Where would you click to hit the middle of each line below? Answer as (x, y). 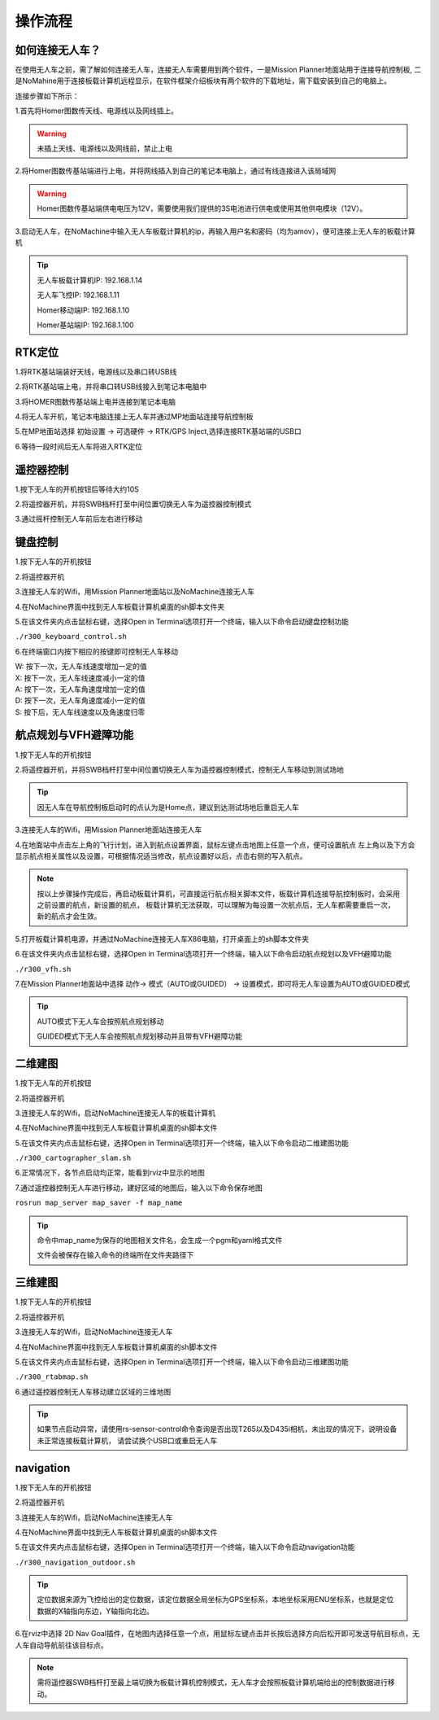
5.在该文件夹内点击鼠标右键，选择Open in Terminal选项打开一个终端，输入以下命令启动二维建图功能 (182, 1143)
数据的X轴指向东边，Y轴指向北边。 (96, 1611)
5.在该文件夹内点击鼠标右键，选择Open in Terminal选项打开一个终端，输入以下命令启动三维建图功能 (182, 1361)
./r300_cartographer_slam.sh (73, 1158)
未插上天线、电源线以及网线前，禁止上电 (104, 149)
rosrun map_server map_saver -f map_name (99, 1203)
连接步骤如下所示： (47, 96)
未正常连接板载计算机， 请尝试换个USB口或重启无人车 (127, 1440)
